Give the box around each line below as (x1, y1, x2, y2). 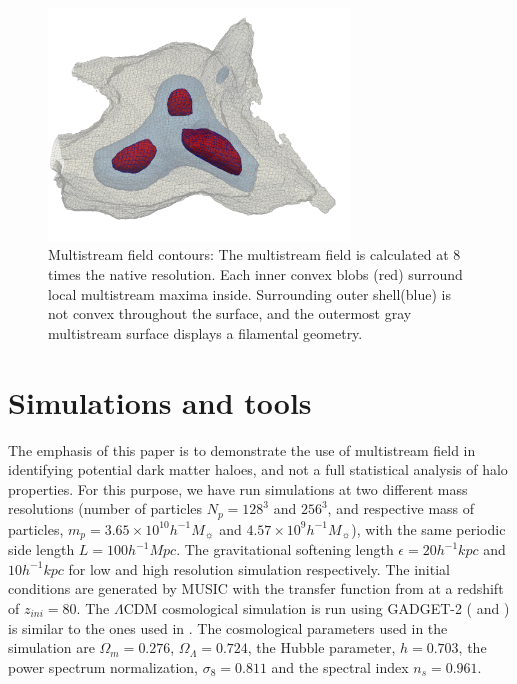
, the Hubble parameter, (247, 637, 396, 658)
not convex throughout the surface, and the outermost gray (48, 303, 412, 324)
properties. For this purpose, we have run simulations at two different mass (8, 478, 468, 499)
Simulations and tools (8, 381, 312, 422)
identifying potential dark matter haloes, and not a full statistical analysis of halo (8, 459, 508, 480)
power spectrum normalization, (8, 656, 198, 677)
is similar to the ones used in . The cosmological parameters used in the (8, 617, 448, 638)
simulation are (8, 637, 95, 658)
